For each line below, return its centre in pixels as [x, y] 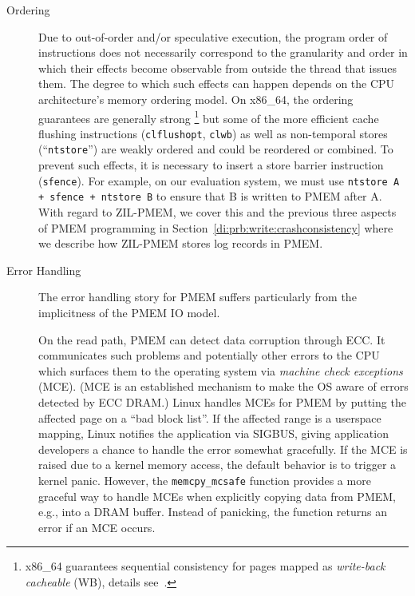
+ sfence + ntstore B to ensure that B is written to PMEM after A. [210, 196]
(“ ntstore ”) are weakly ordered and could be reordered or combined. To [216, 149]
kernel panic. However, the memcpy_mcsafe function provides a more [205, 480]
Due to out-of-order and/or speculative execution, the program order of [213, 36]
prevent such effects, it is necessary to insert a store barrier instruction [211, 165]
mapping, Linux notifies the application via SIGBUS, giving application [213, 433]
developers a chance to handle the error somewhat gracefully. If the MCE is [223, 449]
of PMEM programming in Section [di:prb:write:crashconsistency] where [216, 227]
